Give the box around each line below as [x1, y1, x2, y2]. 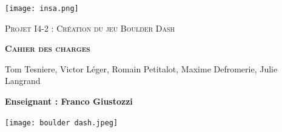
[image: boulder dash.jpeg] [5, 118, 118, 127]
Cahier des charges [5, 42, 90, 55]
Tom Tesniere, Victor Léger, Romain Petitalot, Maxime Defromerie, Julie [5, 62, 278, 75]
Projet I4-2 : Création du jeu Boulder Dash [5, 21, 175, 34]
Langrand [5, 74, 41, 87]
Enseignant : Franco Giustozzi [5, 95, 133, 108]
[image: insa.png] [5, 4, 79, 13]
